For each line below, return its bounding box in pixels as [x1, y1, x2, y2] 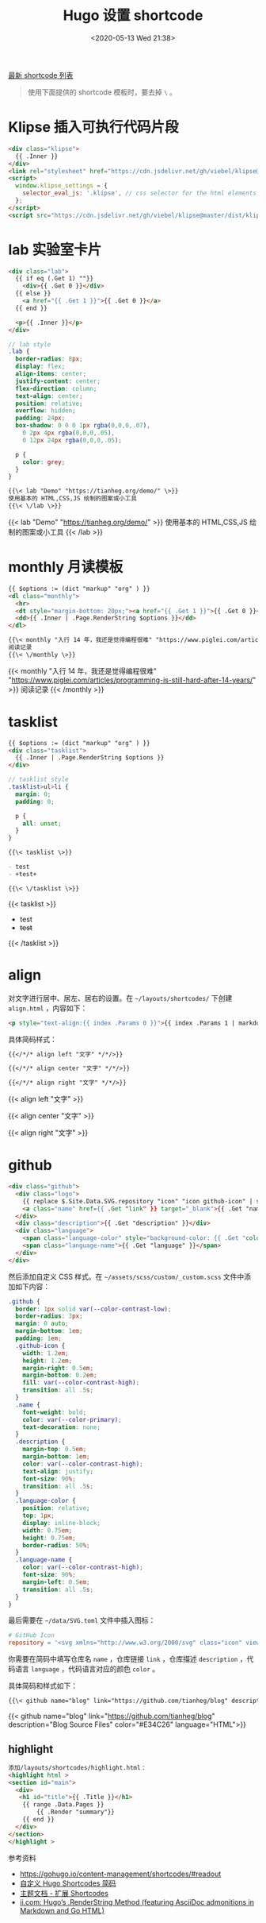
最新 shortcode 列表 [8, 70, 74, 79]
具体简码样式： [8, 1034, 57, 1044]
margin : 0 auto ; [15, 1319, 69, 1328]
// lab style [8, 340, 51, 349]
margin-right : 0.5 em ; [22, 1364, 93, 1372]
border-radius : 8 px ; [15, 355, 83, 363]
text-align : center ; [15, 392, 83, 400]
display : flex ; [15, 362, 66, 371]
